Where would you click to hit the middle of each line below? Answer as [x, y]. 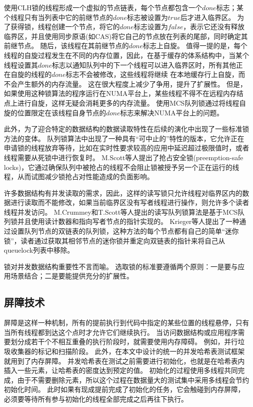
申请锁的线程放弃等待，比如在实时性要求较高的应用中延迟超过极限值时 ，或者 [126, 148]
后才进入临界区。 [208, 17]
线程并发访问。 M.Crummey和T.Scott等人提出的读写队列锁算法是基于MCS [121, 212]
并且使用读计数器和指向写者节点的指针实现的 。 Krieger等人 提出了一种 [128, 221]
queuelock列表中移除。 [39, 250]
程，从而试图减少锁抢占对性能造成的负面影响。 [79, 176]
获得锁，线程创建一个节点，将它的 [65, 27]
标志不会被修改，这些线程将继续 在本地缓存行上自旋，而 [155, 74]
